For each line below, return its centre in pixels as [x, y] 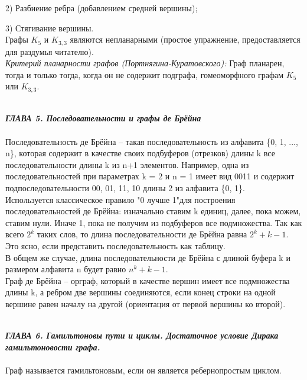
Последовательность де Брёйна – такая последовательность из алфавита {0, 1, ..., [152, 141]
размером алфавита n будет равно [66, 269]
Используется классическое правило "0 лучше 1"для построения [120, 199]
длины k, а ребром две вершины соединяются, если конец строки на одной [141, 292]
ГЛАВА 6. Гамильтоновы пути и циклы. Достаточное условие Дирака [142, 335]
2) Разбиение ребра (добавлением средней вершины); [102, 8]
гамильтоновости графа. [53, 347]
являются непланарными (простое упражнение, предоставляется [185, 39]
